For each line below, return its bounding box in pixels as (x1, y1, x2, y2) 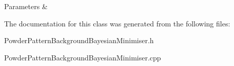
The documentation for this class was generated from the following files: (4, 18, 230, 28)
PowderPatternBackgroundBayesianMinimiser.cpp (4, 52, 161, 62)
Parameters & (4, 1, 48, 11)
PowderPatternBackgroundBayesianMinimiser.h (4, 35, 154, 46)
